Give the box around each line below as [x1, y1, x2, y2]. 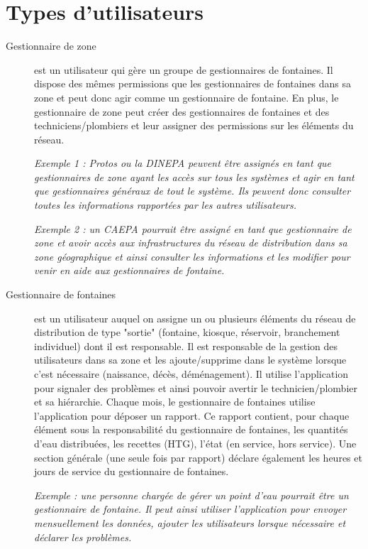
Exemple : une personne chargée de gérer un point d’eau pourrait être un [34, 487, 349, 502]
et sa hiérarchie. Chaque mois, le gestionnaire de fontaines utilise [34, 394, 316, 409]
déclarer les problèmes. [34, 529, 132, 544]
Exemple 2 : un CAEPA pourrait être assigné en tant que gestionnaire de [34, 221, 352, 236]
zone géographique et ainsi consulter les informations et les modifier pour [34, 249, 350, 263]
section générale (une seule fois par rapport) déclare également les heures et [34, 450, 362, 464]
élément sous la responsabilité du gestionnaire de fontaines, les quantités [34, 422, 348, 437]
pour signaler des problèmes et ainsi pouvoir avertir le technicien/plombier [34, 380, 357, 395]
